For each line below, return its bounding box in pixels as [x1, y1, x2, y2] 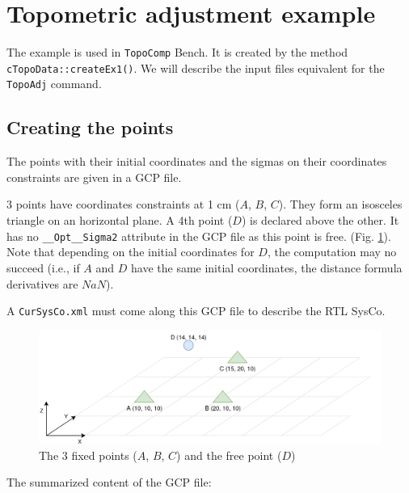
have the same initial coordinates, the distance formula [131, 259, 403, 276]
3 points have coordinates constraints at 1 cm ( [6, 196, 240, 213]
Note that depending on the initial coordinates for [6, 243, 255, 260]
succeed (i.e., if [6, 259, 80, 276]
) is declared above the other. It [241, 212, 399, 229]
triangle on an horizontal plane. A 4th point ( [6, 212, 233, 229]
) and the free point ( [176, 446, 282, 463]
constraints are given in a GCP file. [6, 168, 182, 185]
